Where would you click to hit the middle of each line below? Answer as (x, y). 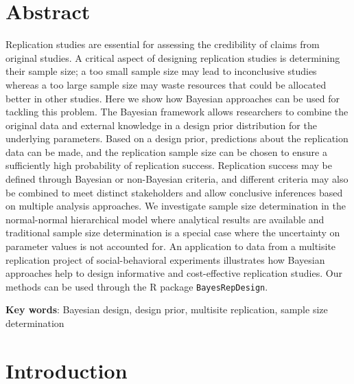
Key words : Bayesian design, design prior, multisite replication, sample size (167, 309)
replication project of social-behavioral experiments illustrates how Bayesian (165, 259)
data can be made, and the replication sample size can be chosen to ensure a (166, 151)
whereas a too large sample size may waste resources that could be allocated (166, 84)
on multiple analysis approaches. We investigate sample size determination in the (176, 206)
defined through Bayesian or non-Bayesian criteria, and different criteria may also (177, 179)
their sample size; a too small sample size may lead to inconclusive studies (161, 71)
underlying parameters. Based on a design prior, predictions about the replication (177, 138)
